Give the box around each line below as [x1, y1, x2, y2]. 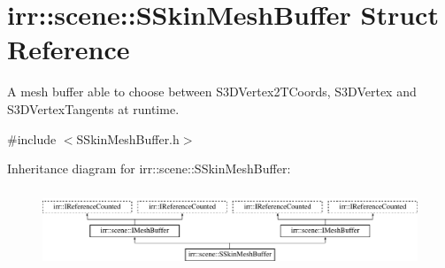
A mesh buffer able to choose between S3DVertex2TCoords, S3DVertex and [7, 82, 417, 101]
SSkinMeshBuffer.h [76, 129, 180, 148]
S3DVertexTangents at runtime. [7, 99, 180, 118]
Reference [7, 31, 130, 67]
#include [7, 129, 57, 148]
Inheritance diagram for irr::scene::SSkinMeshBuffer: [7, 159, 291, 178]
